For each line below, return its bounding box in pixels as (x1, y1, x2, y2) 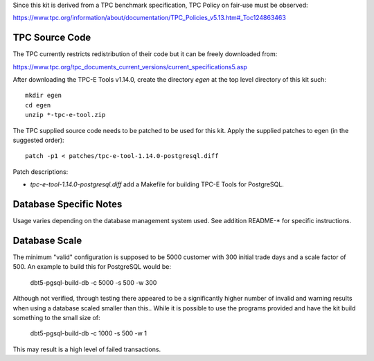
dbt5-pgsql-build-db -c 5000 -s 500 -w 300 (30, 278, 157, 287)
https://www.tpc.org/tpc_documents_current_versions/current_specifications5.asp (12, 62, 247, 71)
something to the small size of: (12, 313, 100, 322)
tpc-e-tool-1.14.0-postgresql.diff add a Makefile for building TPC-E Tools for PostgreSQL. (30, 180, 284, 188)
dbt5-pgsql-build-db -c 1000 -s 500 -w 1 (30, 329, 147, 337)
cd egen (25, 101, 51, 109)
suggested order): (12, 136, 65, 145)
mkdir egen (25, 91, 62, 100)
